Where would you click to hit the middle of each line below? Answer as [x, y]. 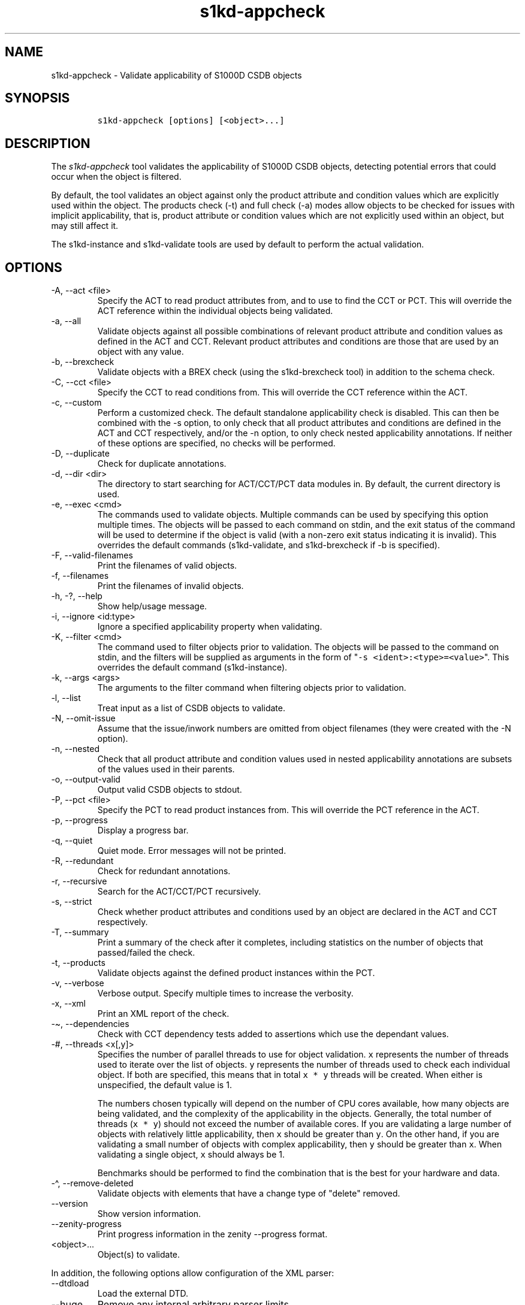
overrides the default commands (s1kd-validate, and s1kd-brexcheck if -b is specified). [268, 545]
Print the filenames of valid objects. [167, 566]
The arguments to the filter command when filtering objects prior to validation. [252, 688]
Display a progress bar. [143, 830]
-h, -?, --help [77, 596]
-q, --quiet [72, 841]
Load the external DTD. [143, 1294]
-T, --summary [80, 932]
